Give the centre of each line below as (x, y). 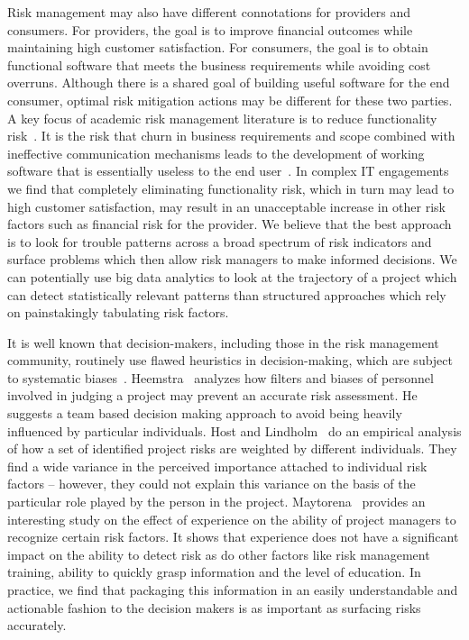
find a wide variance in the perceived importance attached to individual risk (217, 466)
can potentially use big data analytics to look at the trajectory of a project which (232, 276)
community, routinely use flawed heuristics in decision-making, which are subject (230, 360)
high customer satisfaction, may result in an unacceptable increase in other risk (226, 206)
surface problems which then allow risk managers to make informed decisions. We (232, 259)
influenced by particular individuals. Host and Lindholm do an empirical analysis (234, 430)
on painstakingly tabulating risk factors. (118, 312)
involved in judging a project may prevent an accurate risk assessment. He (212, 395)
